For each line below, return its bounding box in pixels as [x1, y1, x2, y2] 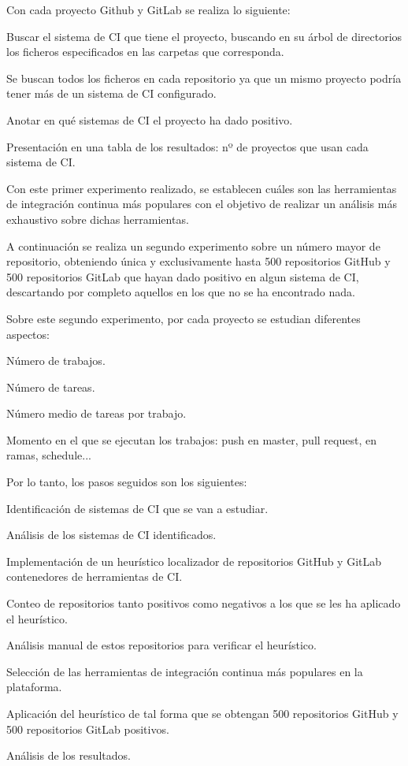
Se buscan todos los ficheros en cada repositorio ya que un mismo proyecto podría [6, 69, 402, 86]
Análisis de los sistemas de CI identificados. [6, 526, 217, 543]
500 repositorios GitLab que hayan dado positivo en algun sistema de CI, [6, 268, 359, 284]
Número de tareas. [6, 378, 95, 395]
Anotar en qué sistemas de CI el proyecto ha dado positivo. [6, 111, 293, 128]
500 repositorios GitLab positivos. [6, 720, 169, 737]
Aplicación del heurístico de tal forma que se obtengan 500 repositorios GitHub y [6, 705, 399, 721]
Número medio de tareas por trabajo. [6, 405, 187, 422]
